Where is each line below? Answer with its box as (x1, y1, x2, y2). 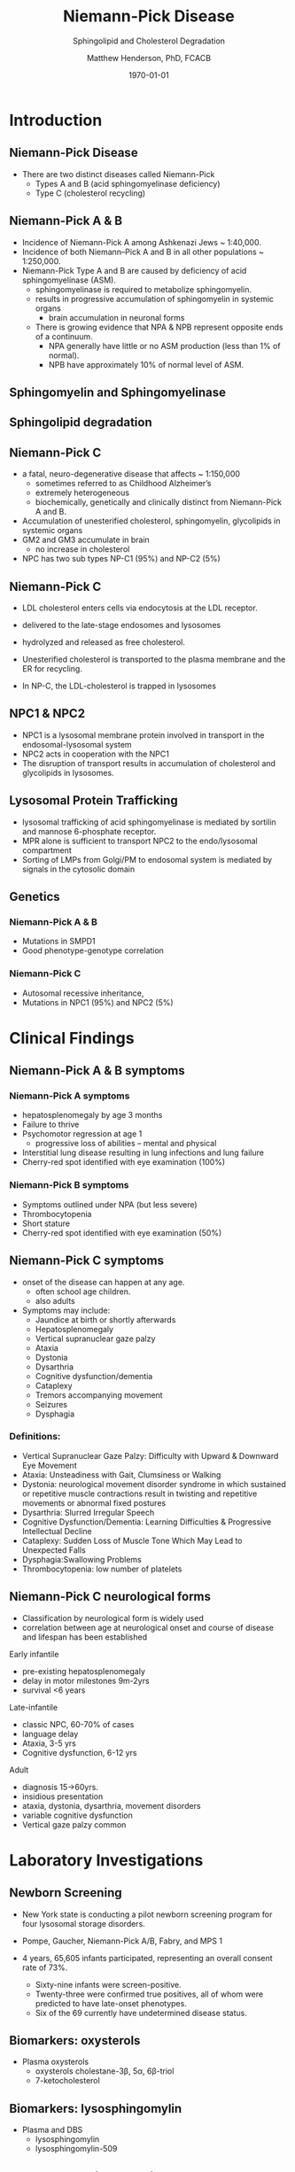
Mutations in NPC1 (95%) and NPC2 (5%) (21, 997, 175, 1007)
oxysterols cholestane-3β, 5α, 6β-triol (35, 2066, 175, 2076)
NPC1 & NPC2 (9, 706, 86, 721)
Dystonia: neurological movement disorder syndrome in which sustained (21, 1478, 286, 1489)
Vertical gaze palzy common (21, 1819, 127, 1830)
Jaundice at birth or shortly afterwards (35, 1314, 176, 1325)
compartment (21, 844, 73, 856)
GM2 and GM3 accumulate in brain (21, 534, 151, 546)
